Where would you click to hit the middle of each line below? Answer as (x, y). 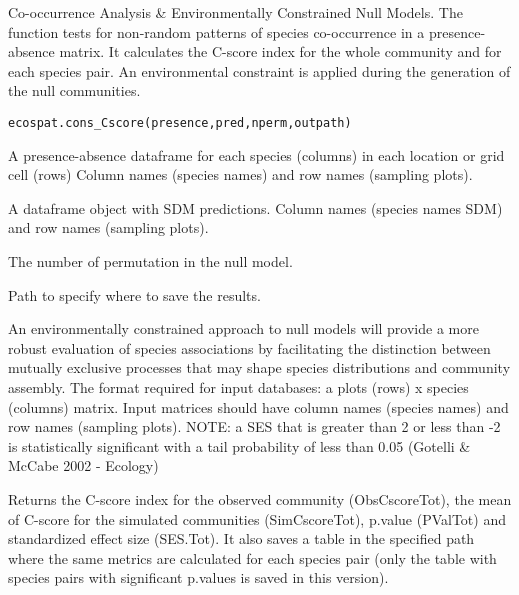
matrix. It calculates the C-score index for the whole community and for (280, 51)
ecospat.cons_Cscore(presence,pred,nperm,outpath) (180, 122)
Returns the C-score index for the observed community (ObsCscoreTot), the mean (260, 498)
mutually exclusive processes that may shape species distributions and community (259, 367)
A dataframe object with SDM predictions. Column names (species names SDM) (255, 207)
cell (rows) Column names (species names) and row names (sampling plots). (240, 174)
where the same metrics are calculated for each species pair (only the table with (252, 557)
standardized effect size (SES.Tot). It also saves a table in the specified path (241, 538)
